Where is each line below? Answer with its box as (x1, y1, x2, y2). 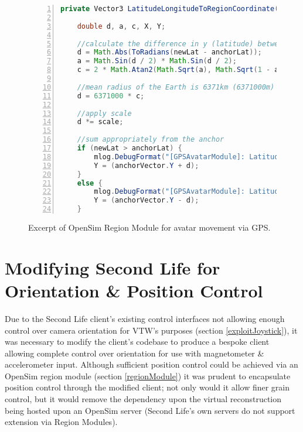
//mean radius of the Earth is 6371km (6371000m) (77, 83, 275, 91)
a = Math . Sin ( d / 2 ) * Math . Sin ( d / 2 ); (77, 57, 237, 66)
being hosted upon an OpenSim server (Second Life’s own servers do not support (5, 404, 295, 416)
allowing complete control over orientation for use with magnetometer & (5, 347, 264, 359)
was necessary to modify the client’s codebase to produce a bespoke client (5, 335, 270, 348)
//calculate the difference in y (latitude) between (77, 39, 287, 48)
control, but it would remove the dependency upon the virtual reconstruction (5, 393, 282, 405)
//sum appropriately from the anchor (77, 135, 224, 144)
